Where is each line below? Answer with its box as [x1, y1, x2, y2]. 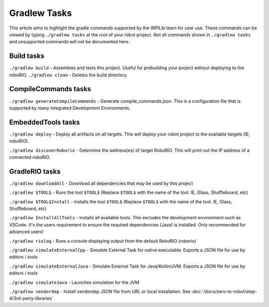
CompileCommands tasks [9, 85, 92, 93]
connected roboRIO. [9, 154, 51, 160]
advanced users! [9, 229, 44, 235]
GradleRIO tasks [9, 167, 61, 175]
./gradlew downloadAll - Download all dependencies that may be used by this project [9, 180, 193, 186]
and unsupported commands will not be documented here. [9, 39, 130, 45]
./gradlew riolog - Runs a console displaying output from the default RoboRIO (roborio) [9, 238, 197, 244]
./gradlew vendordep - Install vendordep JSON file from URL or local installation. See [9, 288, 191, 294]
